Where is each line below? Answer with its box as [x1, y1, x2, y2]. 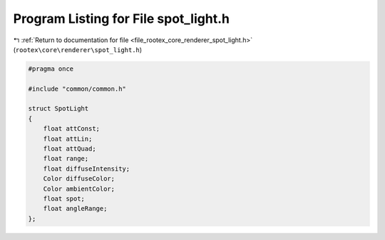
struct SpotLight [28, 104, 89, 113]
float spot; [43, 195, 86, 203]
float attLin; [43, 134, 93, 143]
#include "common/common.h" [28, 84, 126, 93]
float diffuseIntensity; [43, 164, 130, 173]
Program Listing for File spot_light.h [13, 11, 230, 26]
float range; [43, 154, 89, 163]
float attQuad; [43, 145, 96, 153]
